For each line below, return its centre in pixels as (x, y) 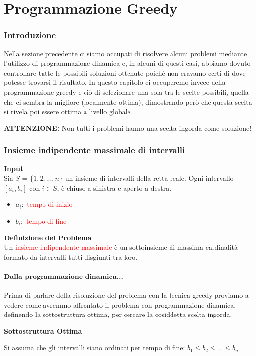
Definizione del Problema (48, 237)
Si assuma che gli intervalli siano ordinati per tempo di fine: (95, 347)
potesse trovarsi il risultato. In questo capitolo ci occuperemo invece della (115, 82)
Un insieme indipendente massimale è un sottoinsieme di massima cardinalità (121, 247)
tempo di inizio (50, 204)
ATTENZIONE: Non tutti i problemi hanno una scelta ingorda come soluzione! (128, 128)
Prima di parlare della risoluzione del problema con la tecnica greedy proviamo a (126, 295)
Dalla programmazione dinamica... (64, 276)
